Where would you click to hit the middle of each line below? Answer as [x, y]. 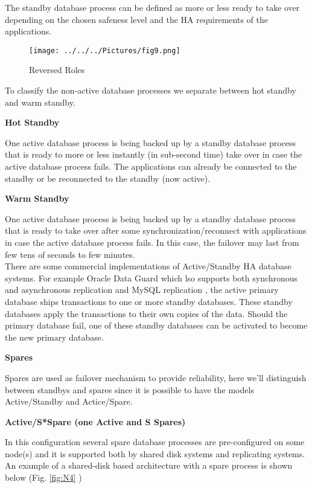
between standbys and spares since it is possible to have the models [129, 389]
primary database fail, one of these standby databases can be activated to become [156, 325]
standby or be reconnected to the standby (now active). [108, 178]
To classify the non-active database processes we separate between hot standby [151, 90]
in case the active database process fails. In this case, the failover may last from [152, 242]
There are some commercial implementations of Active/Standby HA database [148, 266]
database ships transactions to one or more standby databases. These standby [149, 301]
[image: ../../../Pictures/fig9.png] [105, 50]
